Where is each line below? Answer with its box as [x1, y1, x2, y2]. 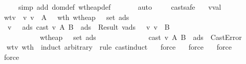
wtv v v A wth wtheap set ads [4, 11, 129, 22]
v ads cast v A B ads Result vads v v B [7, 22, 170, 32]
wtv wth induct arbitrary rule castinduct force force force [6, 41, 232, 52]
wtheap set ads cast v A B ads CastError [39, 31, 242, 42]
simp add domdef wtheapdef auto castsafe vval [18, 2, 221, 12]
